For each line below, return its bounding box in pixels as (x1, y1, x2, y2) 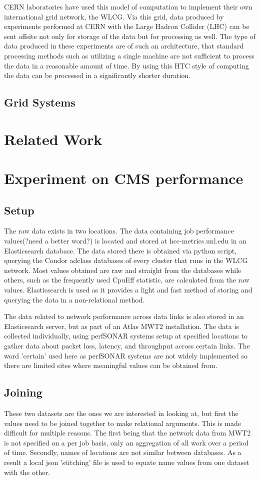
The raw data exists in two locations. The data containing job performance (4, 225, 234, 236)
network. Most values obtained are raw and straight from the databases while (4, 264, 241, 275)
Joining (4, 384, 42, 400)
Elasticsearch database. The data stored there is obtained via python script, (4, 245, 237, 255)
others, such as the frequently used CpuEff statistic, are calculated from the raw (4, 274, 249, 285)
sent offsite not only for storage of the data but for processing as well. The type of (4, 30, 256, 41)
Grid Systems (4, 94, 75, 110)
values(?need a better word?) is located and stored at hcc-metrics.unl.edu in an (4, 235, 247, 246)
